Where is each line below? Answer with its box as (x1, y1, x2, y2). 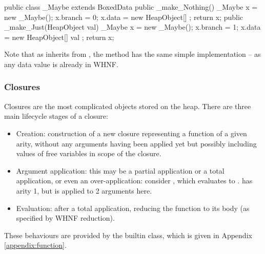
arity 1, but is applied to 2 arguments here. (16, 185, 152, 196)
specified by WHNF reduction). (16, 213, 115, 223)
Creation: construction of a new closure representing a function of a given (16, 128, 247, 138)
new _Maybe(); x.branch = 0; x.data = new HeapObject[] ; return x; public (4, 11, 243, 22)
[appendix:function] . (4, 240, 67, 250)
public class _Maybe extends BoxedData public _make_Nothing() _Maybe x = (4, 2, 258, 12)
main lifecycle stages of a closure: (4, 111, 108, 121)
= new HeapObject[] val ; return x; (4, 31, 114, 42)
